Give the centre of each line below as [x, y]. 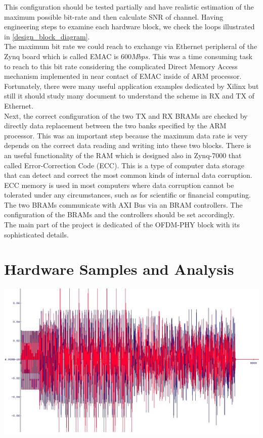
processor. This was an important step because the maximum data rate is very [126, 135]
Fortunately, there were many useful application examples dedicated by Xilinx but [131, 86]
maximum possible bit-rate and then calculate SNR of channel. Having [114, 16]
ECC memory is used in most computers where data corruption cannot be [119, 185]
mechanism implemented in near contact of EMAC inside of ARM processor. [123, 76]
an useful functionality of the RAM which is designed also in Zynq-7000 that [123, 155]
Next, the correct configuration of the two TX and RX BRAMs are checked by [126, 115]
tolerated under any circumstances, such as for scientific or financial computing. [127, 195]
